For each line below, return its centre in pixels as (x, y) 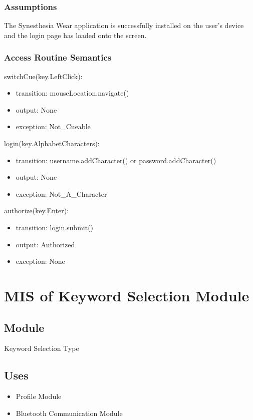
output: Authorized (45, 244)
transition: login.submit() (55, 227)
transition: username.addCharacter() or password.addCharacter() (116, 160)
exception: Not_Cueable (53, 126)
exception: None (40, 261)
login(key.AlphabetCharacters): (52, 143)
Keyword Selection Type (42, 348)
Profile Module (39, 396)
